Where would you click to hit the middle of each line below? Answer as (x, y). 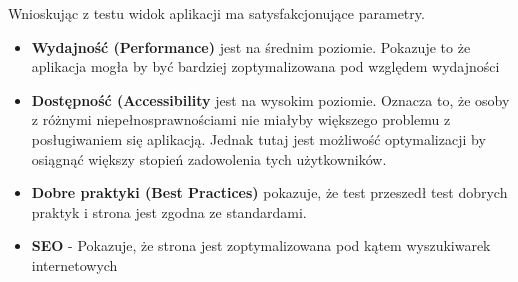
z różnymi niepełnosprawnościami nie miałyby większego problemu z (241, 119)
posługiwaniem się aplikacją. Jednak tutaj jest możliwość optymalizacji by (258, 138)
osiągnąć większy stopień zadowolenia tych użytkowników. (209, 158)
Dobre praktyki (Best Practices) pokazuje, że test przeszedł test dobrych (269, 192)
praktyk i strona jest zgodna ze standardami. (169, 211)
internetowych (74, 264)
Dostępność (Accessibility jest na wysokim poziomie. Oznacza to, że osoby (270, 99)
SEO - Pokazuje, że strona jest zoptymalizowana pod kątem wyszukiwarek (261, 245)
